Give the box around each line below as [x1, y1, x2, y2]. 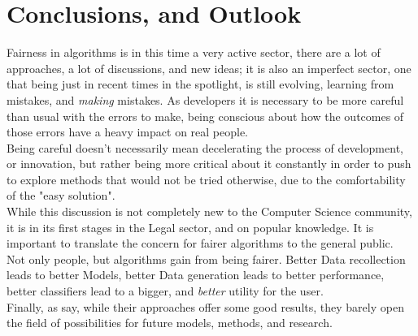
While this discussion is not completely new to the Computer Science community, [7, 203, 412, 220]
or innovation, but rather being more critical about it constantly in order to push [7, 155, 411, 172]
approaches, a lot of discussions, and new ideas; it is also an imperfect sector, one [7, 59, 411, 76]
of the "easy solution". [7, 187, 115, 204]
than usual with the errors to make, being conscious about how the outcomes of [7, 107, 404, 124]
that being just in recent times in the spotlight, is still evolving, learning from [7, 75, 394, 93]
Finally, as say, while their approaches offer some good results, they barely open [7, 298, 404, 315]
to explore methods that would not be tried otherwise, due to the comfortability [7, 170, 406, 187]
